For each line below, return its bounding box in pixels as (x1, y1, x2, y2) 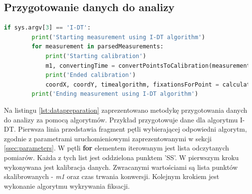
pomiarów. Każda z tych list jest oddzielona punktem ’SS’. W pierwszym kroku (4, 152, 239, 162)
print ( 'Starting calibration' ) (45, 52, 146, 60)
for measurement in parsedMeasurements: (31, 43, 164, 50)
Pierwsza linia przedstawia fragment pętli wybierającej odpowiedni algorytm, (18, 124, 247, 134)
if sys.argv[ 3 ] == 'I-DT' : (4, 24, 91, 31)
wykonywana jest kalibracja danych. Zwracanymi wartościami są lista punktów (4, 162, 238, 172)
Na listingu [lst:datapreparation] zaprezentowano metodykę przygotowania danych (4, 104, 248, 115)
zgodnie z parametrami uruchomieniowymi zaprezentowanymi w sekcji (4, 133, 212, 143)
